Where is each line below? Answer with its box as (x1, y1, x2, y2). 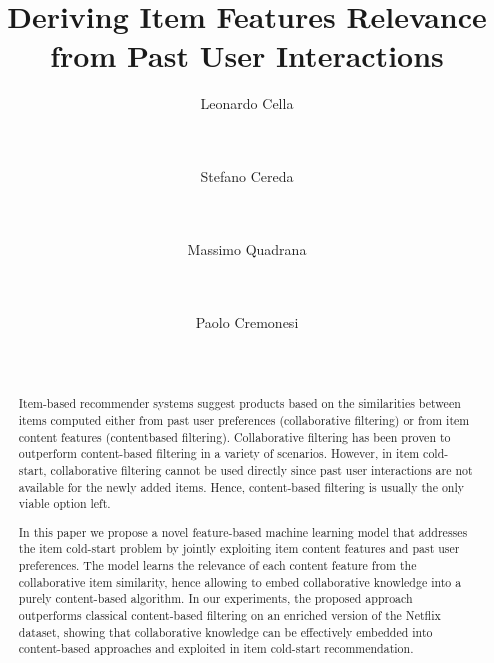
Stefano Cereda (200, 166, 294, 187)
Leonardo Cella (200, 93, 294, 114)
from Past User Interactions (50, 35, 444, 76)
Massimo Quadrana (187, 238, 307, 259)
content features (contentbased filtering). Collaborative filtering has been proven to (18, 428, 451, 445)
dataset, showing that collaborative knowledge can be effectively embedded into (18, 623, 433, 640)
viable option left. (18, 495, 111, 512)
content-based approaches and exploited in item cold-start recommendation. (18, 640, 414, 657)
